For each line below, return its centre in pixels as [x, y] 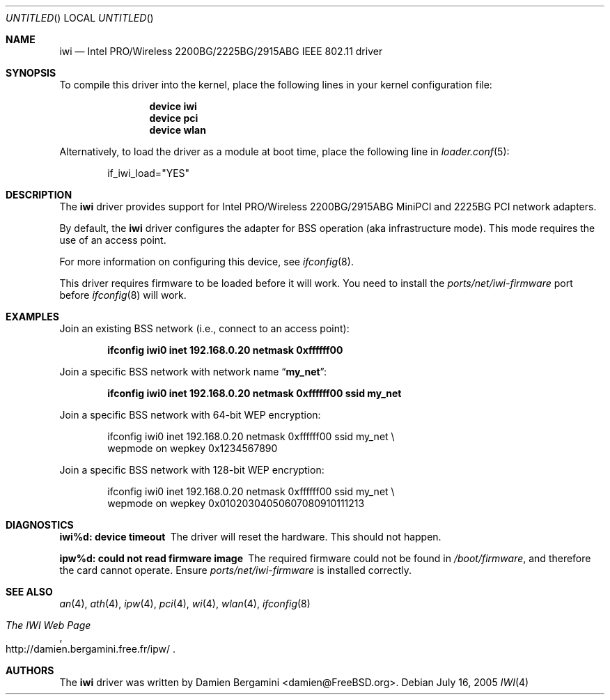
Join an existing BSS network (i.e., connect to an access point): [204, 328]
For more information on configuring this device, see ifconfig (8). [206, 262]
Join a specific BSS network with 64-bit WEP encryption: [190, 415]
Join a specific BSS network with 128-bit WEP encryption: [192, 470]
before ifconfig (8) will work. [123, 295]
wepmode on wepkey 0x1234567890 [193, 448]
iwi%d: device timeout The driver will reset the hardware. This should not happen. [250, 537]
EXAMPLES [32, 317]
